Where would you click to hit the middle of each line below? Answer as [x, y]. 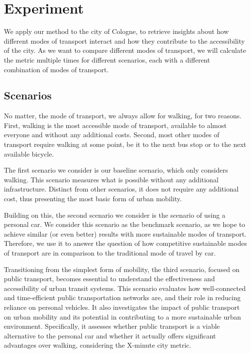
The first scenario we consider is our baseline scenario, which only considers [116, 170]
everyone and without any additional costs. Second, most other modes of [112, 135]
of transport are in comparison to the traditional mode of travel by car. [110, 253]
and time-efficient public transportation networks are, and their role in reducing [122, 297]
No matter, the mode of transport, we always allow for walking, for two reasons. [123, 116]
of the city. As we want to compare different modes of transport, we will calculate [125, 50]
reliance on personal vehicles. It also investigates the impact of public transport [122, 307]
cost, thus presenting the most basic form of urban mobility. [93, 199]
